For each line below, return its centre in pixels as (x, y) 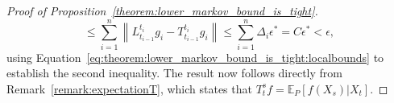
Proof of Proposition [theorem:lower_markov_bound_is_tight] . (162, 10)
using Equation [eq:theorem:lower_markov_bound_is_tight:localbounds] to (195, 57)
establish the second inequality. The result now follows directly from (175, 73)
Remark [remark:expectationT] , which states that (129, 88)
